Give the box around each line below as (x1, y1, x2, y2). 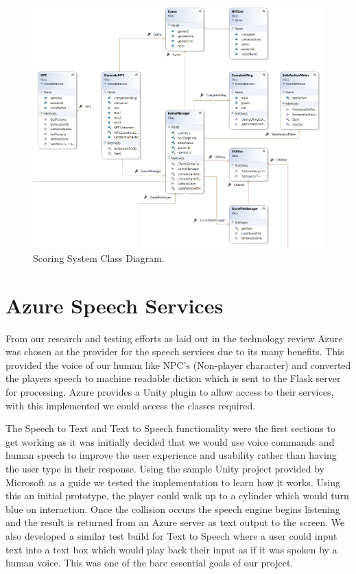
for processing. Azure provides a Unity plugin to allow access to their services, (5, 385, 334, 399)
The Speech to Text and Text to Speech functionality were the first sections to (5, 421, 335, 435)
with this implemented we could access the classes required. (5, 398, 256, 412)
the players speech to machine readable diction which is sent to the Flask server (5, 371, 341, 385)
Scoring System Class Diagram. (33, 250, 165, 265)
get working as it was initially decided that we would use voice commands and (5, 434, 335, 449)
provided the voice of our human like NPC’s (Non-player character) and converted (5, 357, 351, 372)
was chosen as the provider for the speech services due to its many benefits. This (5, 344, 344, 359)
